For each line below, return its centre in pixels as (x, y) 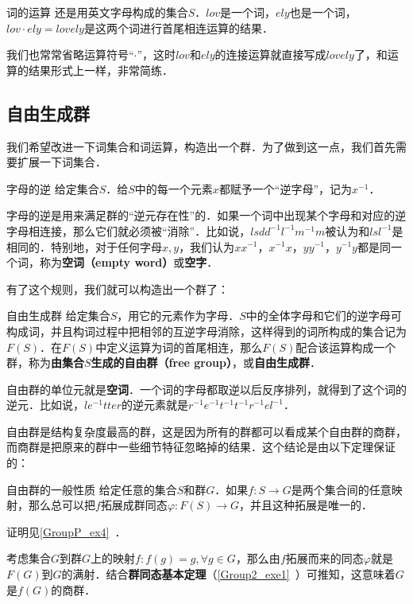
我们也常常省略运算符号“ (70, 55)
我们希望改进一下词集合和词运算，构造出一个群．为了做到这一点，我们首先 (201, 146)
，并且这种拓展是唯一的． (306, 505)
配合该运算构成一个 (346, 347)
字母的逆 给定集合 (53, 188)
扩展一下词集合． (62, 162)
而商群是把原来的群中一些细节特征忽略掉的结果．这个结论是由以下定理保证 (201, 447)
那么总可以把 (62, 505)
